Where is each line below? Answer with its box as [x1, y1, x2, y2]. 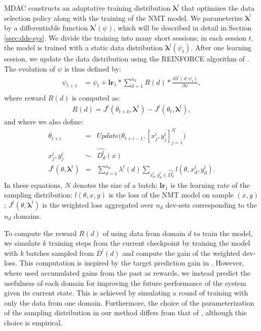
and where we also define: [4, 116, 84, 126]
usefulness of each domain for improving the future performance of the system [4, 277, 246, 288]
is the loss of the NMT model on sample [108, 189, 234, 200]
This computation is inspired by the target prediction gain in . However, [19, 257, 244, 268]
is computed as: [71, 92, 120, 103]
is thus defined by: [64, 63, 121, 74]
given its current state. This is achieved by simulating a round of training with [4, 287, 248, 298]
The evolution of [4, 63, 55, 74]
